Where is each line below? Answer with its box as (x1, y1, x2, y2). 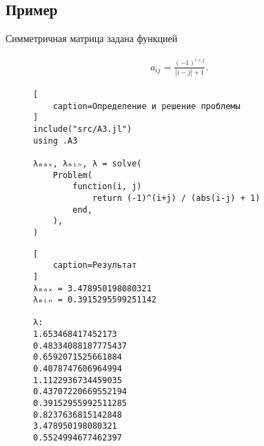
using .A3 (33, 135, 78, 146)
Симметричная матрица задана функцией (6, 31, 178, 46)
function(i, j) (72, 182, 142, 192)
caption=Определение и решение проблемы (52, 101, 241, 111)
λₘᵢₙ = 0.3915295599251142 (33, 295, 156, 305)
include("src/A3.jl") (33, 124, 132, 134)
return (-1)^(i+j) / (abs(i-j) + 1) (92, 193, 261, 203)
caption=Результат (52, 260, 137, 271)
